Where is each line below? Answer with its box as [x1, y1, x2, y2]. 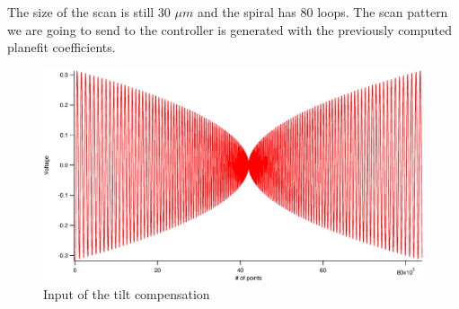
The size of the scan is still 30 [7, 3, 171, 21]
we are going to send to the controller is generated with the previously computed [7, 20, 453, 39]
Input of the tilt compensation [43, 284, 210, 303]
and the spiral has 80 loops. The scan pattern [197, 3, 448, 21]
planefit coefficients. [7, 38, 116, 57]
